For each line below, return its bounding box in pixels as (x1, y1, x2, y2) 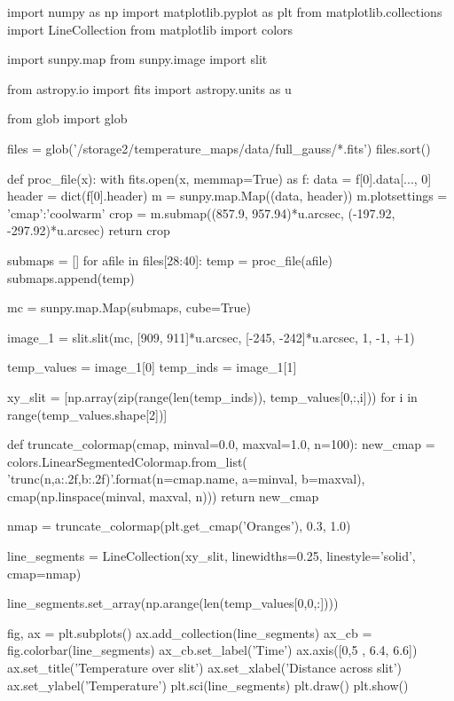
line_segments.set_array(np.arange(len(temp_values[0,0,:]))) (7, 594, 339, 612)
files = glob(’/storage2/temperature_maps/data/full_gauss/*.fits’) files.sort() (7, 138, 431, 157)
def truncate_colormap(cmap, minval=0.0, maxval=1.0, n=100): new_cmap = (7, 435, 435, 453)
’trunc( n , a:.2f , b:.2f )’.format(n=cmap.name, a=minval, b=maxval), (7, 469, 365, 488)
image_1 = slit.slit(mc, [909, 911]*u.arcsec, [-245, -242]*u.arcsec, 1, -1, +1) (7, 327, 415, 346)
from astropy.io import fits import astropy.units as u (7, 79, 292, 98)
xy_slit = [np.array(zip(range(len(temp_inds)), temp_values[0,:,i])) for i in (7, 387, 418, 406)
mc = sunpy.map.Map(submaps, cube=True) (7, 298, 251, 317)
